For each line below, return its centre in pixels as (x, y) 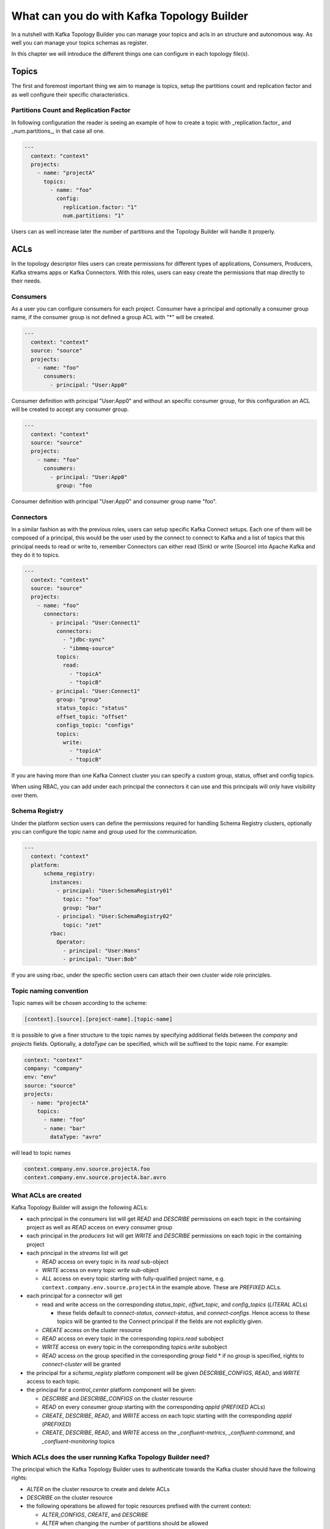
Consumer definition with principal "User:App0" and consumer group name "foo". (114, 501)
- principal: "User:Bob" (100, 959)
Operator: (71, 942)
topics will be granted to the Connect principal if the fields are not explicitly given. (160, 1322)
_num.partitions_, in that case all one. (58, 131)
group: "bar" (82, 908)
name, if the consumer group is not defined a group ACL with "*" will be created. (113, 317)
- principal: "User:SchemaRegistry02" (114, 916)
